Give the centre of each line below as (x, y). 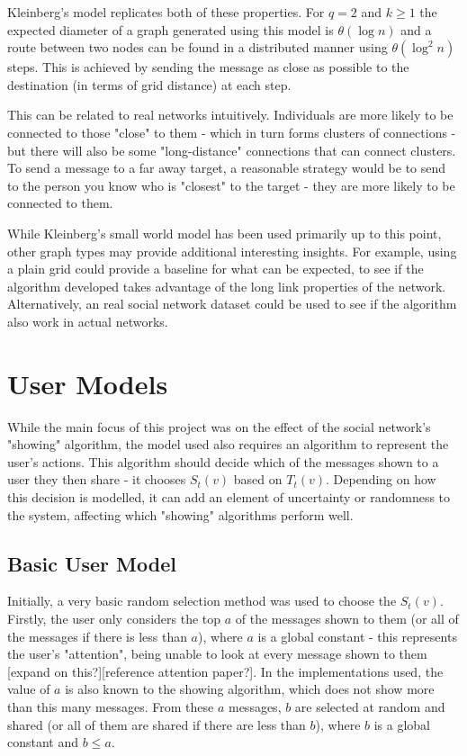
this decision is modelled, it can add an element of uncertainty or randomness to (229, 497)
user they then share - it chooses (97, 479)
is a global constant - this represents (357, 636)
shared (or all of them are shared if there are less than (157, 724)
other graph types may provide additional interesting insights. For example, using (232, 251)
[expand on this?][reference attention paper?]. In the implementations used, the (225, 671)
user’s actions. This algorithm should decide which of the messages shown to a (223, 461)
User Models (88, 383)
